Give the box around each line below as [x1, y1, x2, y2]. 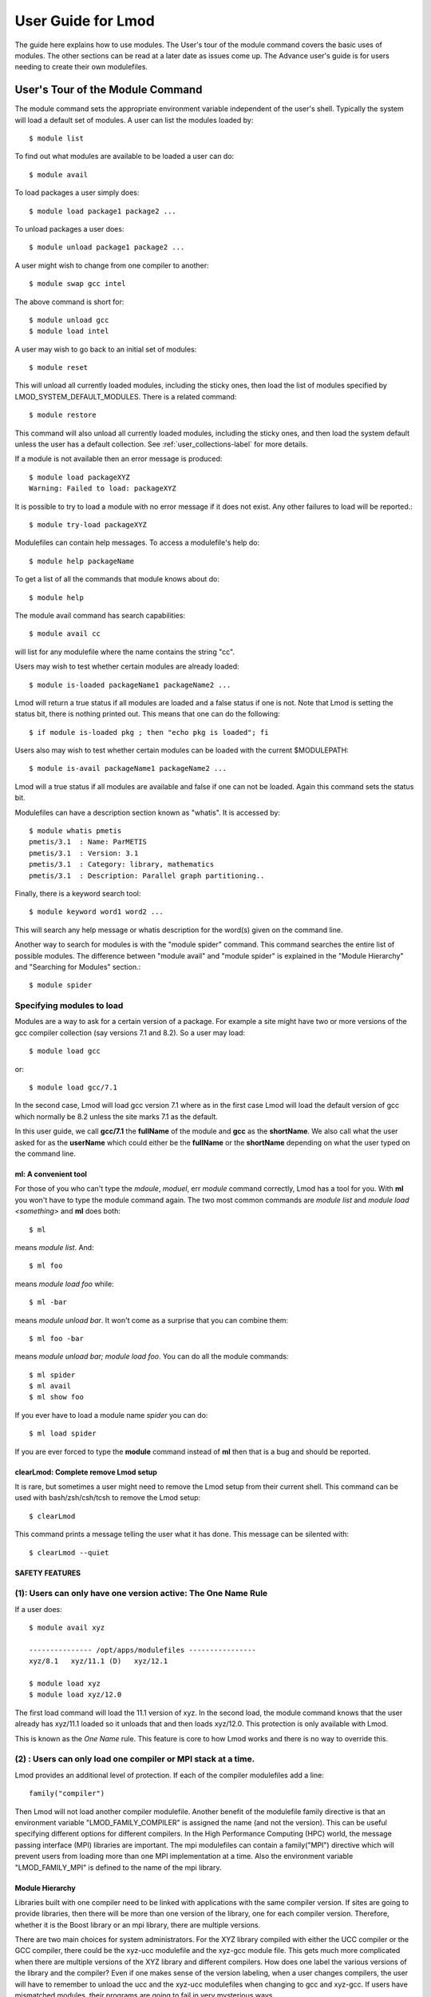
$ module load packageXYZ [29, 472, 131, 482]
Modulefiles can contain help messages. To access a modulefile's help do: [14, 538, 260, 547]
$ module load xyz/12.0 [29, 1690, 122, 1699]
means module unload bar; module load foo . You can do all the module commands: [14, 1352, 289, 1361]
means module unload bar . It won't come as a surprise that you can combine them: [14, 1315, 289, 1325]
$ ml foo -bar [29, 1334, 84, 1343]
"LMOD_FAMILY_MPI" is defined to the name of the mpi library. [14, 1862, 222, 1872]
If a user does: [14, 1604, 63, 1614]
